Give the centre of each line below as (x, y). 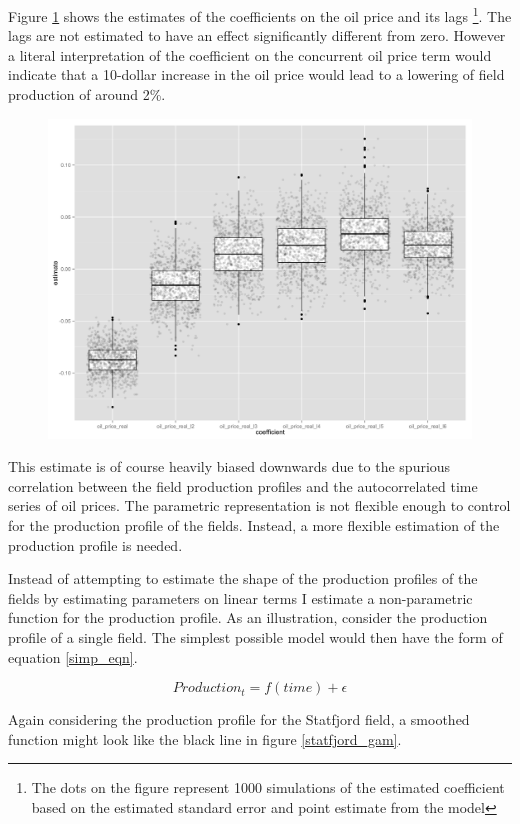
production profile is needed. (95, 544)
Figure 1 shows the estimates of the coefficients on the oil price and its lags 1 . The (260, 14)
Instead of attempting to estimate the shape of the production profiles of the (243, 578)
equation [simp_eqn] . (73, 656)
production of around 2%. (87, 94)
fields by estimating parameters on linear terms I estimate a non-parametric (240, 597)
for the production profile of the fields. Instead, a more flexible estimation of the (254, 525)
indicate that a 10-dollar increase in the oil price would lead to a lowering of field (256, 74)
